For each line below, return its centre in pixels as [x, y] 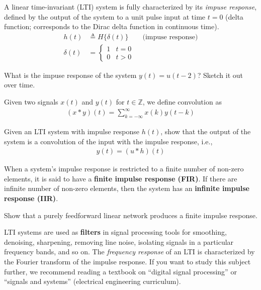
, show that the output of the [206, 131]
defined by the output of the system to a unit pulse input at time [105, 16]
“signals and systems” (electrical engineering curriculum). [93, 281]
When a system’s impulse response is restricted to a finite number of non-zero [124, 169]
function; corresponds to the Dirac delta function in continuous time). [112, 26]
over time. [20, 85]
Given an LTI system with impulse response [72, 131]
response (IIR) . [31, 198]
